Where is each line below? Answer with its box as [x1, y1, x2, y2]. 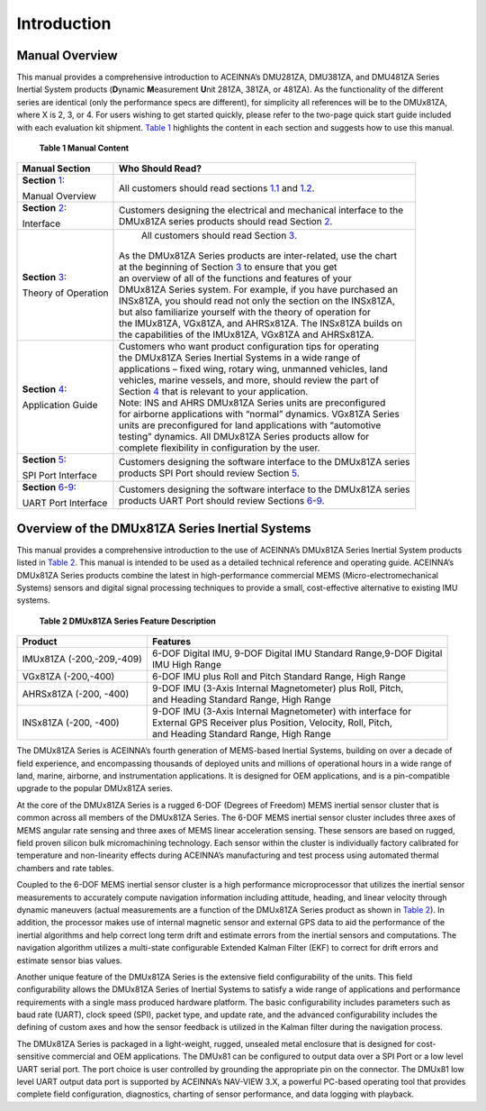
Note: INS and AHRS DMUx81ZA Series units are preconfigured [118, 396, 386, 409]
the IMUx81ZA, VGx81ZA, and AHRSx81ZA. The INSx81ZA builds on [118, 317, 402, 330]
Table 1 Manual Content [39, 142, 130, 153]
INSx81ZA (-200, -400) [22, 716, 121, 729]
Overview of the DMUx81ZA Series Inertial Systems [16, 521, 311, 536]
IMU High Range [151, 659, 222, 671]
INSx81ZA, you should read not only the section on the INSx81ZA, [118, 295, 395, 307]
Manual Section [22, 162, 91, 175]
